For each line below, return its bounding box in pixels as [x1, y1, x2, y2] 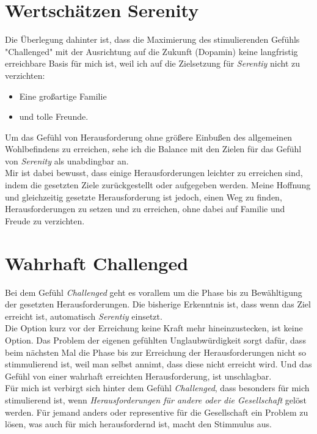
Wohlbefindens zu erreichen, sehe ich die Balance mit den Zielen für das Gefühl [5, 142, 302, 155]
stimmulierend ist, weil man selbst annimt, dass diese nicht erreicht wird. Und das [5, 358, 312, 370]
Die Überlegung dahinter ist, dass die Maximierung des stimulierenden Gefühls [5, 33, 300, 46]
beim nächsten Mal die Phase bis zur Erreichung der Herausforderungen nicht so [5, 345, 307, 358]
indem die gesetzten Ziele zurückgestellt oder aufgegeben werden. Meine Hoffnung [5, 178, 311, 191]
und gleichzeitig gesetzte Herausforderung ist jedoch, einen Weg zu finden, [5, 190, 282, 203]
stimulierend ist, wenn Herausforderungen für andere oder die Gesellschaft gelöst [5, 393, 307, 406]
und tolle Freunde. [19, 110, 89, 123]
